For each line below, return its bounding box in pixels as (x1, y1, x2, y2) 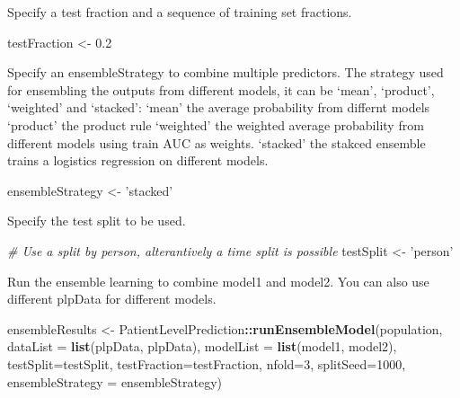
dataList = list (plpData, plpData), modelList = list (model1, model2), (7, 337, 397, 356)
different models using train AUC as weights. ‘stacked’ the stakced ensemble (7, 133, 426, 152)
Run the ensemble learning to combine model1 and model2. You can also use (7, 271, 429, 290)
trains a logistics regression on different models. (7, 151, 269, 170)
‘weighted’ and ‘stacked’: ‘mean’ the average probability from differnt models (7, 98, 430, 117)
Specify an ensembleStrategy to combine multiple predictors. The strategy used (7, 63, 444, 82)
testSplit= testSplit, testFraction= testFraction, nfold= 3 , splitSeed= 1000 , (7, 354, 406, 373)
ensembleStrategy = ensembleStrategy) (7, 372, 223, 391)
